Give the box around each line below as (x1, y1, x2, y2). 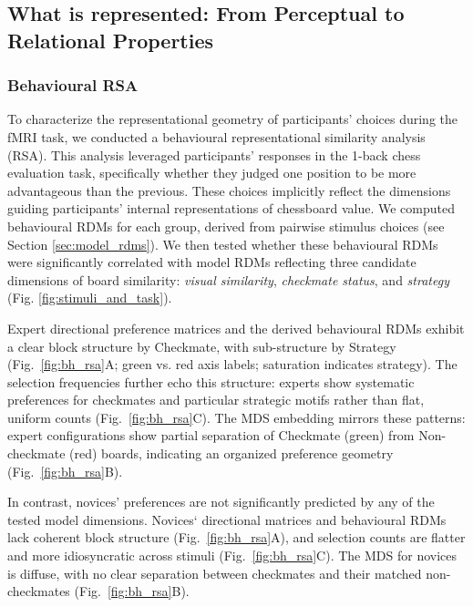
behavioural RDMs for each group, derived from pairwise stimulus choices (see (7, 216, 445, 235)
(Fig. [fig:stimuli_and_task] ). (7, 288, 172, 307)
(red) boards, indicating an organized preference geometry (69, 444, 394, 463)
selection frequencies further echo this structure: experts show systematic (7, 372, 415, 391)
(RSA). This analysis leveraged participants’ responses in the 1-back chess (7, 145, 421, 164)
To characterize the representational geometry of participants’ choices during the (7, 109, 458, 129)
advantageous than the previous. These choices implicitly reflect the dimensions (7, 180, 451, 200)
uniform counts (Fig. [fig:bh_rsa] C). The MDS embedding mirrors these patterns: (7, 407, 466, 427)
